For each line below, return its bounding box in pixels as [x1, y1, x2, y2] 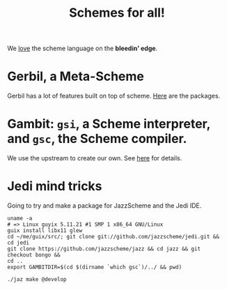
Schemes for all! [68, 5, 166, 21]
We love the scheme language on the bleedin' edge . [7, 44, 158, 53]
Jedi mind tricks [7, 178, 102, 194]
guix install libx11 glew [7, 227, 82, 234]
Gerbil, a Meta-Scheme [7, 68, 145, 84]
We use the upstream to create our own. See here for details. [7, 154, 182, 162]
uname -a [7, 215, 33, 222]
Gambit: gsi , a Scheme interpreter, [7, 116, 211, 132]
